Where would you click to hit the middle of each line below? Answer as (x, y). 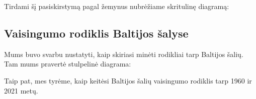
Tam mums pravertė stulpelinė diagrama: (68, 64)
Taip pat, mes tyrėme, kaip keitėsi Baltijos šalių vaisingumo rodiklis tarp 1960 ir (128, 80)
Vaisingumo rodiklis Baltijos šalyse (96, 33)
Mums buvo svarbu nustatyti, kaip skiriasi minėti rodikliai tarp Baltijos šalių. (124, 54)
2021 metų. (21, 90)
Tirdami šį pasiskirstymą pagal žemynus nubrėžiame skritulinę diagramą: (117, 6)
